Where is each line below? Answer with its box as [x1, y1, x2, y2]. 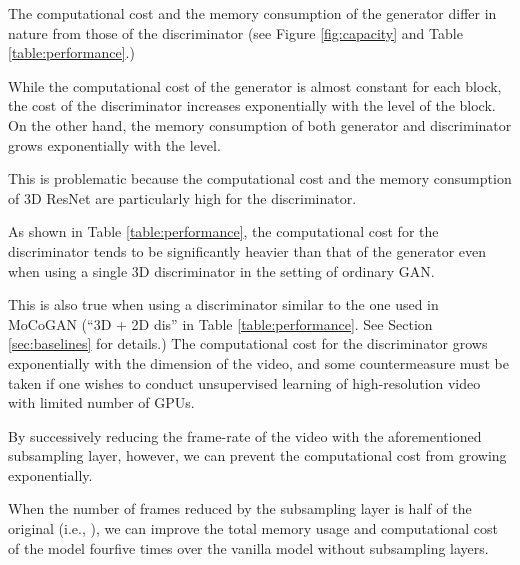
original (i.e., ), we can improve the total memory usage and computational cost [8, 518, 498, 539]
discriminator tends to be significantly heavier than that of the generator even [8, 240, 487, 261]
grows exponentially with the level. [8, 134, 221, 155]
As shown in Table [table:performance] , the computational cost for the [8, 221, 439, 242]
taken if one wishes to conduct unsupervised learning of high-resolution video [8, 372, 481, 393]
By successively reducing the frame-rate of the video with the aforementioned [8, 425, 482, 446]
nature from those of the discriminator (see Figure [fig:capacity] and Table [8, 22, 463, 43]
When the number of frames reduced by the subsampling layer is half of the [8, 498, 472, 519]
